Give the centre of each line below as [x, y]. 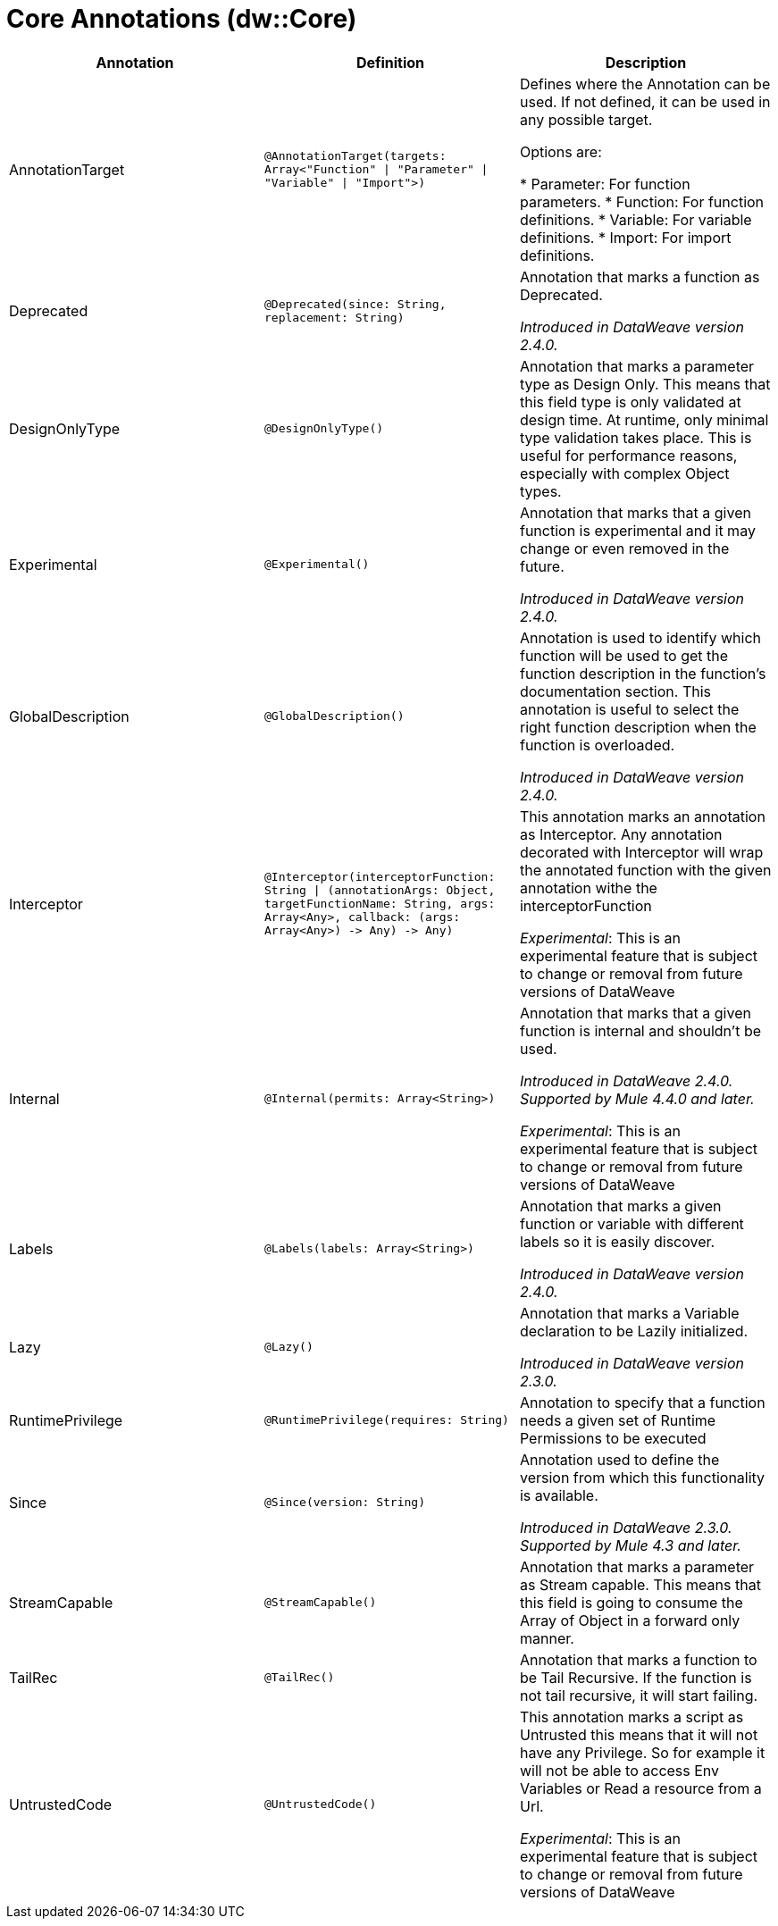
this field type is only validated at [630, 402]
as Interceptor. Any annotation [621, 834]
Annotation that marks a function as [640, 276]
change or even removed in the [624, 548]
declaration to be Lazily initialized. [634, 1331]
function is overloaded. [597, 745]
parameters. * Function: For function [642, 201]
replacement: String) [334, 317]
